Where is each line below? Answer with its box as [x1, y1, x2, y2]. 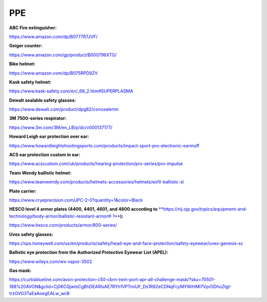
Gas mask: [9, 267, 32, 274]
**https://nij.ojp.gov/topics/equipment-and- [158, 206, 248, 212]
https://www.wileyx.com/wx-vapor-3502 [9, 259, 92, 264]
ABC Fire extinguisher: [9, 25, 57, 31]
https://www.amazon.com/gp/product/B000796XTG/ [9, 52, 117, 58]
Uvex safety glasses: [9, 231, 53, 237]
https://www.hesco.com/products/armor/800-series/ [9, 222, 117, 228]
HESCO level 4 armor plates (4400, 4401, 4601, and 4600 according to [9, 206, 158, 212]
